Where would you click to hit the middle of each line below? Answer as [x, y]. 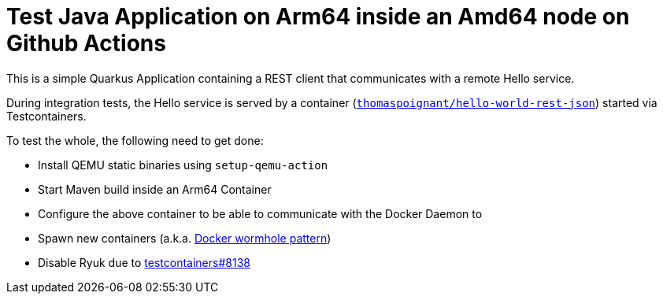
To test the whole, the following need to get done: [135, 140]
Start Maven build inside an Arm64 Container [155, 189]
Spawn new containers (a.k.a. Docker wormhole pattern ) [185, 238]
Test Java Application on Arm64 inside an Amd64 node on [318, 17]
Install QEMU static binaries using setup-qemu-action [183, 165]
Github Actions [86, 43]
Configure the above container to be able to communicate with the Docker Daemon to [260, 213]
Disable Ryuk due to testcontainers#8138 [144, 262]
